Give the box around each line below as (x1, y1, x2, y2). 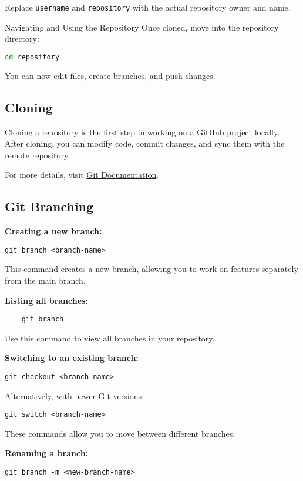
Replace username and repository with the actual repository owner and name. (5, 1, 291, 13)
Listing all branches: (5, 294, 88, 306)
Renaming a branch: (5, 447, 89, 459)
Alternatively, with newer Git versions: (5, 389, 144, 402)
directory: (5, 32, 39, 45)
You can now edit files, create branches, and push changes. (5, 69, 216, 81)
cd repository (5, 52, 60, 61)
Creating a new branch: (5, 225, 102, 237)
